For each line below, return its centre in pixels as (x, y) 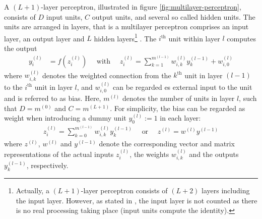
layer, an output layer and (44, 38)
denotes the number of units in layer (178, 98)
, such (248, 98)
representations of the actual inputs (59, 154)
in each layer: (180, 118)
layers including (226, 190)
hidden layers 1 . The (125, 37)
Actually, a (32, 190)
